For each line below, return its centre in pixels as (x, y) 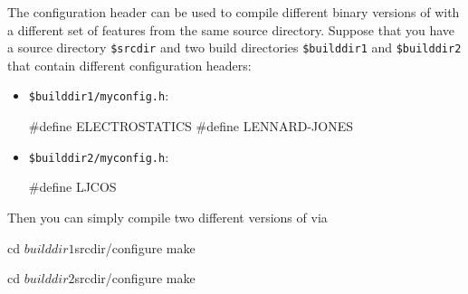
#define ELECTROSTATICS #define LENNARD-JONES (191, 126)
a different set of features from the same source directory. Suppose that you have (231, 29)
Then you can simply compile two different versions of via (167, 217)
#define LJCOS (72, 187)
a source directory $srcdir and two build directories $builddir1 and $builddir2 (234, 47)
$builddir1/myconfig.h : (99, 95)
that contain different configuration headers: (129, 65)
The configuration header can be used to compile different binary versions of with (234, 12)
